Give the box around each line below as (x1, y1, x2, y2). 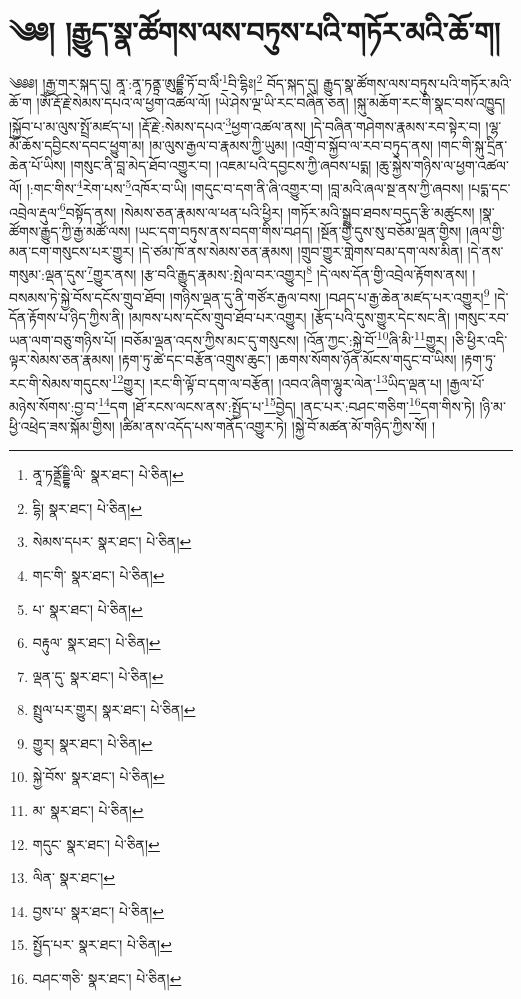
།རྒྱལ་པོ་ (446, 372, 485, 393)
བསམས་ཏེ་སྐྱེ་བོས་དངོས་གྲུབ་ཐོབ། (9, 287, 166, 307)
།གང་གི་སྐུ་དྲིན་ (437, 135, 508, 156)
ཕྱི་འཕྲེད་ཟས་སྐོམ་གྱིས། (9, 415, 115, 436)
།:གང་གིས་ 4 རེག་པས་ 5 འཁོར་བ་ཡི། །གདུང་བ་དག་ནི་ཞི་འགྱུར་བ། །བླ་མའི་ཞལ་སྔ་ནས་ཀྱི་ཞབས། (26, 175, 464, 199)
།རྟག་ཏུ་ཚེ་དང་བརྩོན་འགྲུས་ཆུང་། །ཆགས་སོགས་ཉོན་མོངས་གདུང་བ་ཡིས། (118, 349, 457, 370)
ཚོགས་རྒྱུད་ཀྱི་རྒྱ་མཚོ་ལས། (9, 220, 131, 241)
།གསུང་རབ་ (454, 306, 509, 327)
